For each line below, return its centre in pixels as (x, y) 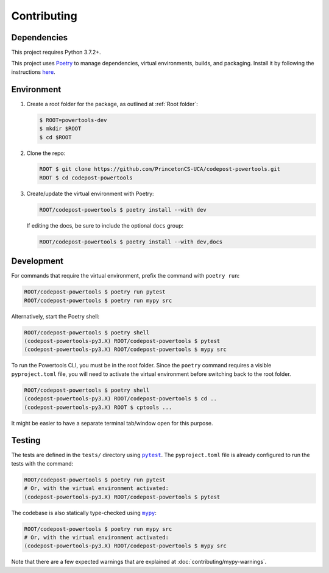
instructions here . (33, 72)
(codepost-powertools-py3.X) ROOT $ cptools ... (98, 407)
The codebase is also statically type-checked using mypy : (84, 513)
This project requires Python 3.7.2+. (56, 52)
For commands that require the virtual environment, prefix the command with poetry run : (126, 276)
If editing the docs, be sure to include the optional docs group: (105, 225)
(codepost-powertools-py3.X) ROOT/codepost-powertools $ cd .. (121, 399)
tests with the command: (42, 463)
